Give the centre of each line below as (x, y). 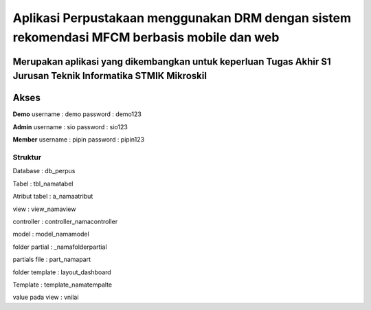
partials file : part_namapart (52, 259)
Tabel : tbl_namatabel (43, 184)
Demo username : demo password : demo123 (77, 114)
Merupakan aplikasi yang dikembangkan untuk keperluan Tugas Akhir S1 (172, 62)
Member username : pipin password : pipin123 (78, 140)
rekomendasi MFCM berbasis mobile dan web (146, 37)
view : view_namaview (44, 209)
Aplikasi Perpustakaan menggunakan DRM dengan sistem (182, 18)
